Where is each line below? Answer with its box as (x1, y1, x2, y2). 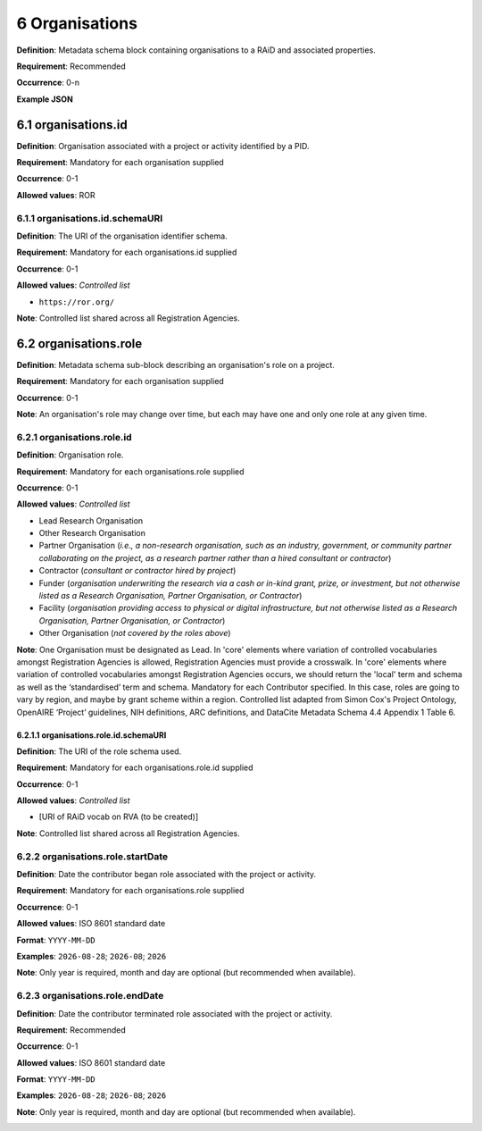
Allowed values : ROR (16, 189, 96, 200)
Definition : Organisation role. (16, 449, 124, 460)
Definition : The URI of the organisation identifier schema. (16, 230, 228, 241)
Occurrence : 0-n (16, 77, 80, 88)
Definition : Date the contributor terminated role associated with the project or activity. (16, 1008, 333, 1018)
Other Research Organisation (38, 528, 146, 539)
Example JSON (16, 94, 73, 105)
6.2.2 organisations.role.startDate (16, 850, 169, 862)
